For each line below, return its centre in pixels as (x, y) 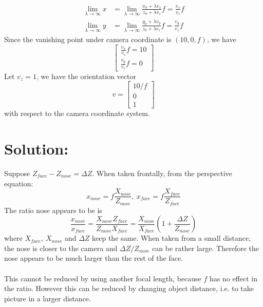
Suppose (17, 173)
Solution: (36, 148)
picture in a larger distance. (48, 298)
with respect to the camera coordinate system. (77, 113)
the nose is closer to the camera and (61, 248)
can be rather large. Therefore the (205, 248)
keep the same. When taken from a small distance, (172, 238)
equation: (19, 183)
